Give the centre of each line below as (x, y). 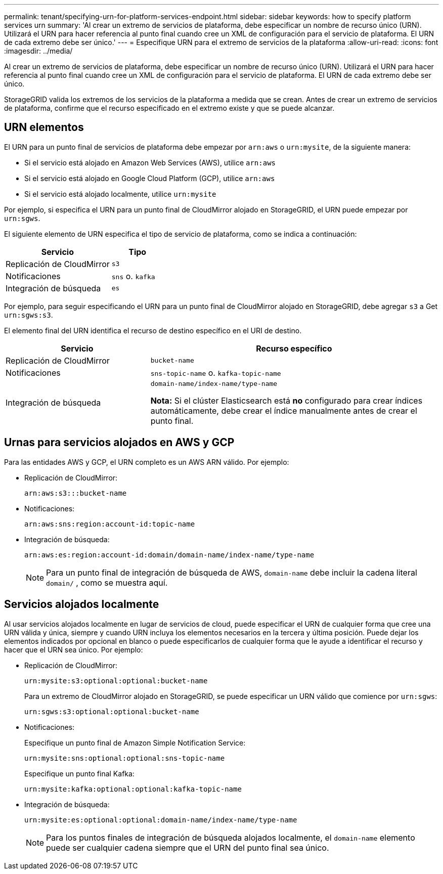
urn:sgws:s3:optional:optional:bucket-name (112, 711)
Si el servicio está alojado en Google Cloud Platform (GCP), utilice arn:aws (150, 178)
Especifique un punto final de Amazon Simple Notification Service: (135, 742)
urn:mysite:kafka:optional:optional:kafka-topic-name (133, 789)
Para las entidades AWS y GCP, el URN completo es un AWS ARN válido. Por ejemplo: (147, 462)
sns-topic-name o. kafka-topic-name (216, 373)
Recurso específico (294, 348)
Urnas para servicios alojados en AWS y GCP (119, 443)
